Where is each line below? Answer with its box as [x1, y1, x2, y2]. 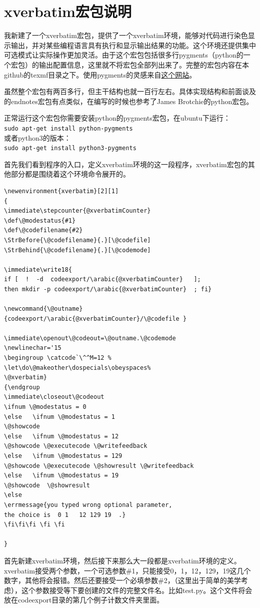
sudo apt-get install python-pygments [4, 125, 133, 132]
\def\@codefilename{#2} [4, 227, 83, 234]
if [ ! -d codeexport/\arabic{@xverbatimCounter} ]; [4, 276, 201, 283]
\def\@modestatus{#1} [4, 217, 76, 224]
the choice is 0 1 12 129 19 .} [4, 511, 126, 518]
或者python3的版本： [4, 132, 71, 143]
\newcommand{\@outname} [4, 305, 83, 313]
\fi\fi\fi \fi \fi [4, 521, 65, 528]
